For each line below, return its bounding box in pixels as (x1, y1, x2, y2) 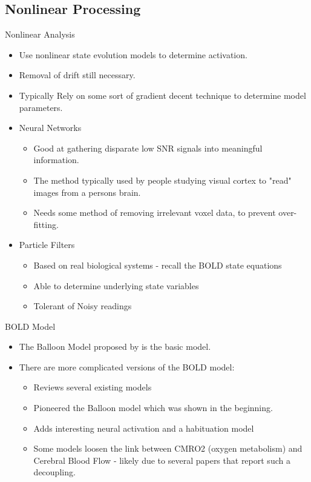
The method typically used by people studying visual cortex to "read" (33, 173, 292, 186)
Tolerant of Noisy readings (33, 300, 132, 312)
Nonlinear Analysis (5, 28, 75, 41)
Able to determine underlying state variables (33, 279, 199, 292)
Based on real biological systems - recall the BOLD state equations (33, 258, 282, 271)
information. (33, 153, 79, 166)
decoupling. (33, 466, 76, 478)
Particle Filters (19, 238, 75, 251)
